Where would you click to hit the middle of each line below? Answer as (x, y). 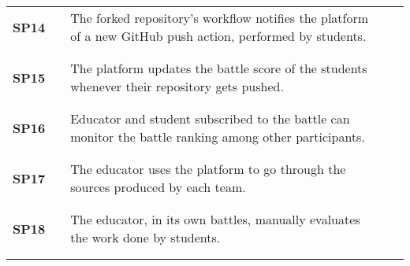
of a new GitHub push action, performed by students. (218, 36)
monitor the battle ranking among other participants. (218, 137)
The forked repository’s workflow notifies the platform (220, 18)
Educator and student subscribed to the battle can (210, 118)
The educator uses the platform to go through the (208, 169)
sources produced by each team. (158, 187)
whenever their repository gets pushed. (177, 86)
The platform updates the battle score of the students (219, 68)
